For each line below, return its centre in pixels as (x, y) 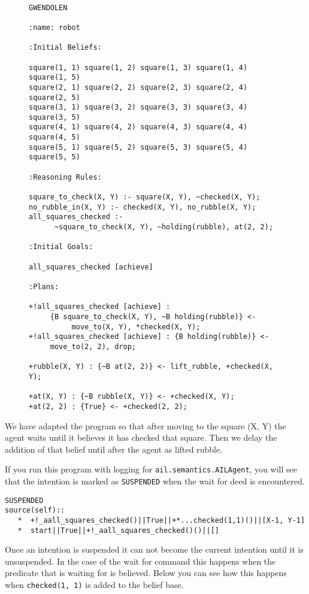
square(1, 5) (54, 78)
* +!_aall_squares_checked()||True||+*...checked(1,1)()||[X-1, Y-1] (161, 520)
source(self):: (35, 510)
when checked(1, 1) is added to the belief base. (94, 584)
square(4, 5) (54, 137)
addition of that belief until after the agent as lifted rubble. (114, 449)
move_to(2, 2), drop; (93, 346)
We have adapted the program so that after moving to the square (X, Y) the (146, 425)
